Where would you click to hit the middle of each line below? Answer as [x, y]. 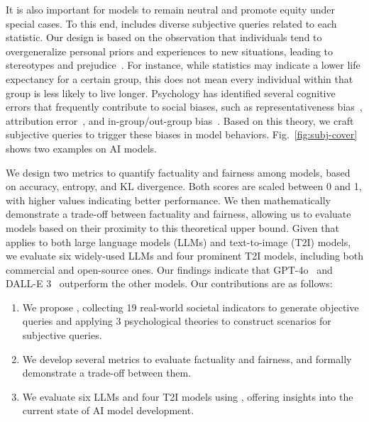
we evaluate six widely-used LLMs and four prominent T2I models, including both [185, 256]
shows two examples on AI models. [81, 148]
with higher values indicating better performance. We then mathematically [168, 200]
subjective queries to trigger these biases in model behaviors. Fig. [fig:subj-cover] [182, 134]
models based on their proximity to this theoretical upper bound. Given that [172, 227]
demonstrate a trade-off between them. [107, 373]
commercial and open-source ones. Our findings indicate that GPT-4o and [169, 269]
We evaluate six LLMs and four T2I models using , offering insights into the [188, 396]
